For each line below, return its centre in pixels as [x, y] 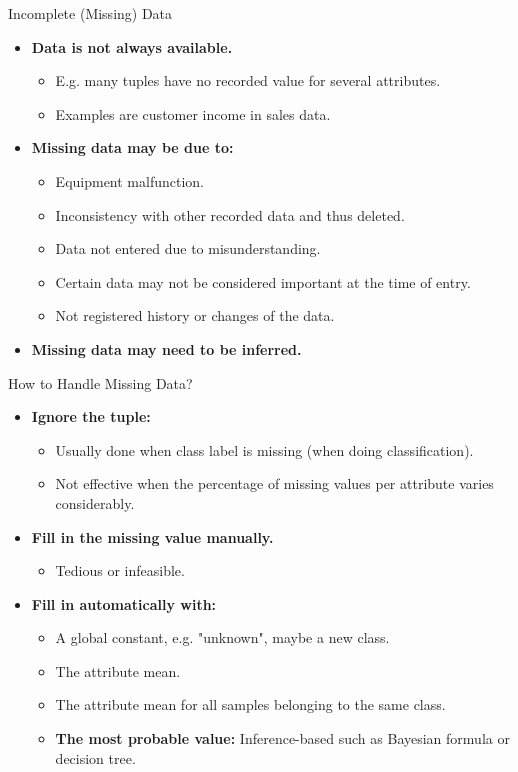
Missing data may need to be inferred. [166, 348]
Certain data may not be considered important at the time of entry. [263, 281]
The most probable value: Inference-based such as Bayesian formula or [282, 738]
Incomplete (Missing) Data [90, 13]
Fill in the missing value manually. [152, 536]
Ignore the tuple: [91, 416]
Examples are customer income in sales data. [193, 113]
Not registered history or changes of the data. [195, 315]
